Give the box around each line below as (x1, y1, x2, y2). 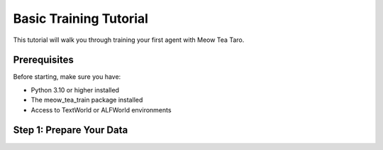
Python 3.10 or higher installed (30, 85, 120, 94)
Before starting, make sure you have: (13, 73, 121, 81)
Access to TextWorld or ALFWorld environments (30, 105, 172, 114)
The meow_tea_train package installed (30, 96, 143, 105)
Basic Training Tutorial (13, 11, 149, 26)
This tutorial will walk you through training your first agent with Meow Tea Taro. (13, 36, 245, 44)
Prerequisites (13, 54, 74, 66)
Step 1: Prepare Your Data (13, 124, 128, 136)
